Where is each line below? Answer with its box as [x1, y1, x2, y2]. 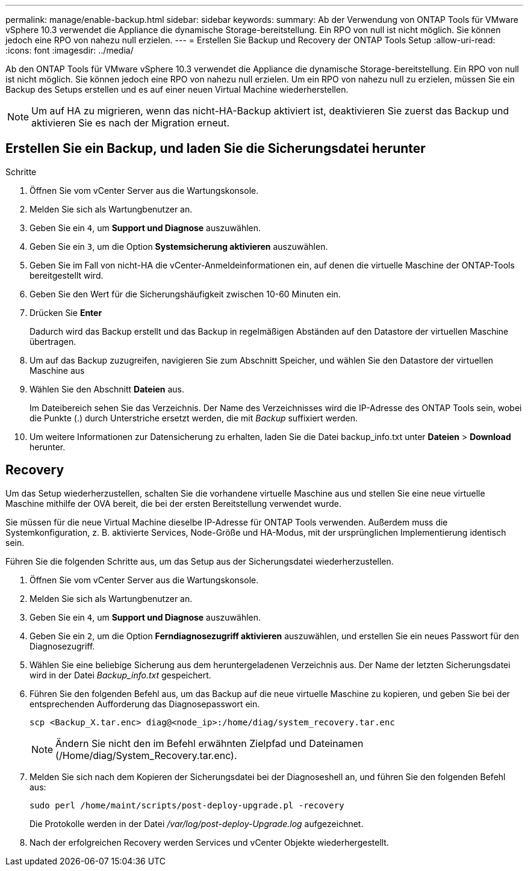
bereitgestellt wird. [30, 270, 104, 281]
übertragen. [30, 336, 76, 347]
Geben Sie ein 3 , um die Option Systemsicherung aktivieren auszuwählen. [30, 241, 328, 252]
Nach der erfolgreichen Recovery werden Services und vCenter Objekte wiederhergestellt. [30, 837, 389, 848]
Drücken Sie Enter [30, 307, 102, 318]
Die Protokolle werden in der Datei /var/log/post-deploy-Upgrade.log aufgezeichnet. [30, 818, 364, 829]
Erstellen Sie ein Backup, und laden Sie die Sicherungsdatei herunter [5, 141, 426, 157]
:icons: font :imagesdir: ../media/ [5, 45, 134, 55]
